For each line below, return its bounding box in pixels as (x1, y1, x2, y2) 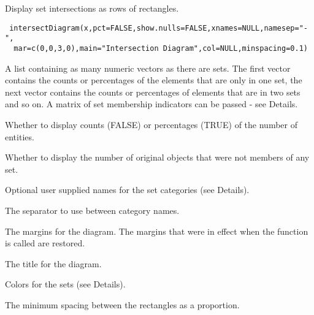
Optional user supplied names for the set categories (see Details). (5, 183, 250, 196)
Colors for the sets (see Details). (5, 278, 126, 290)
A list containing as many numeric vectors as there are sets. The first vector (5, 61, 291, 74)
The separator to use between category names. (5, 203, 180, 216)
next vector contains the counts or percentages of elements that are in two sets (5, 85, 301, 98)
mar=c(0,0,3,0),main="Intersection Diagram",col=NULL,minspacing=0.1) (13, 44, 308, 53)
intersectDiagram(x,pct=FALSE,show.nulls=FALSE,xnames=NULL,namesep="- (9, 23, 308, 32)
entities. (5, 130, 34, 143)
